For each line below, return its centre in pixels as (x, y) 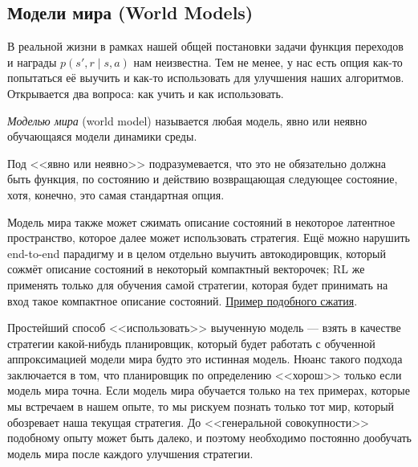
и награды (32, 61)
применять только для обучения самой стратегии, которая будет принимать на (198, 284)
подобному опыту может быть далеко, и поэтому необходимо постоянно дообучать (209, 438)
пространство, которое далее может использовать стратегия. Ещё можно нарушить (209, 238)
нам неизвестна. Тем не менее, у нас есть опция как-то (268, 61)
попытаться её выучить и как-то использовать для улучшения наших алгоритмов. (206, 78)
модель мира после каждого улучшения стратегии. (130, 453)
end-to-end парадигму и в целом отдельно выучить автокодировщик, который (197, 253)
